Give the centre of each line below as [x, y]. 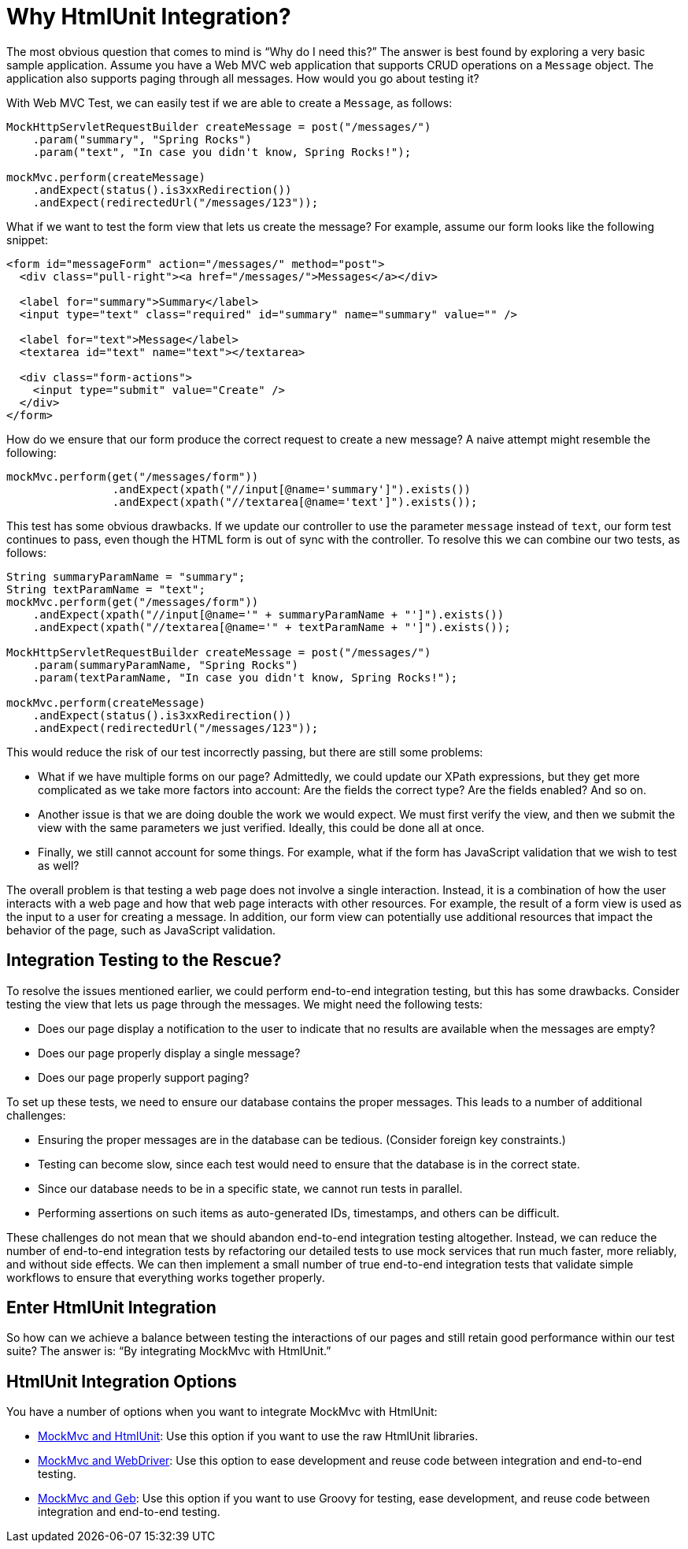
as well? [59, 865]
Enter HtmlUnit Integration [111, 1308]
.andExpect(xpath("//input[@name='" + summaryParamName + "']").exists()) [268, 614]
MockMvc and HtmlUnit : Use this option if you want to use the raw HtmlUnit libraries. [258, 1436]
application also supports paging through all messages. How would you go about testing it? [243, 78]
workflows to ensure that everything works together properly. [166, 1277]
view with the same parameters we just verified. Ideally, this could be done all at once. [261, 827]
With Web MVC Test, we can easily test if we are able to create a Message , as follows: [229, 102]
